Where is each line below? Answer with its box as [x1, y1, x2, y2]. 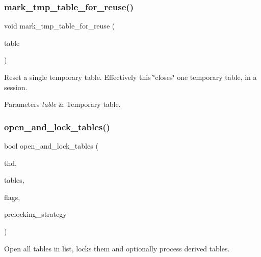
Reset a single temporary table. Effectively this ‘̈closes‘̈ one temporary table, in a [4, 72, 257, 82]
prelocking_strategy [4, 209, 67, 219]
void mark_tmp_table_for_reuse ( [4, 20, 115, 31]
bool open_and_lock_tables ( [4, 140, 98, 151]
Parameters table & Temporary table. [4, 99, 121, 109]
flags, [4, 191, 20, 202]
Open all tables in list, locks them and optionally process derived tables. [4, 243, 230, 253]
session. [4, 81, 28, 92]
